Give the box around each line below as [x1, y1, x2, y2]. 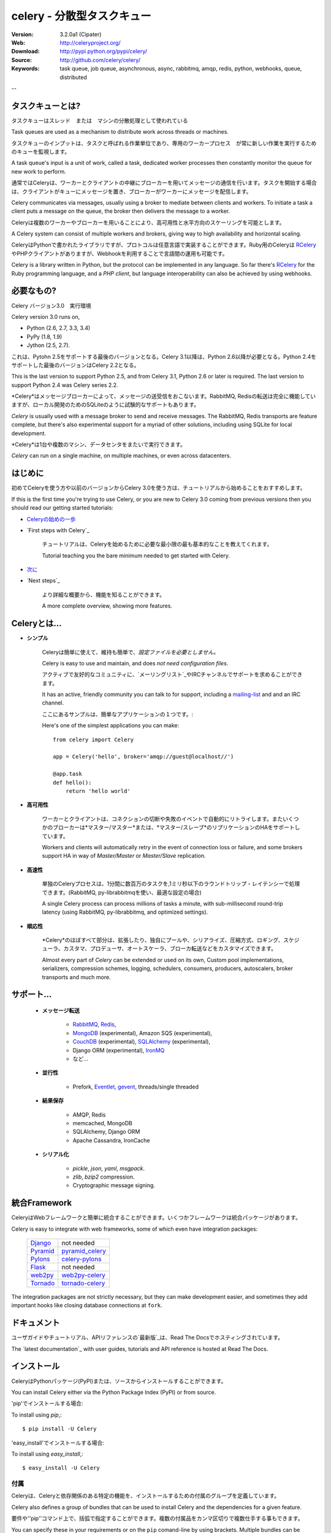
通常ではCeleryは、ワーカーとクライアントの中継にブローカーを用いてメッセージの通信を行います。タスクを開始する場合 [11, 179, 317, 186]
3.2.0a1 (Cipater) [59, 31, 102, 38]
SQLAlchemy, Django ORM [72, 1128, 140, 1136]
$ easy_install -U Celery [22, 1464, 101, 1472]
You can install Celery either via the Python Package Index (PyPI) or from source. [11, 1388, 216, 1396]
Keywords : [11, 65, 40, 72]
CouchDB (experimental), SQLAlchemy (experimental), [72, 1038, 211, 1046]
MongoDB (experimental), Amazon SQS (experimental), [72, 1029, 213, 1036]
